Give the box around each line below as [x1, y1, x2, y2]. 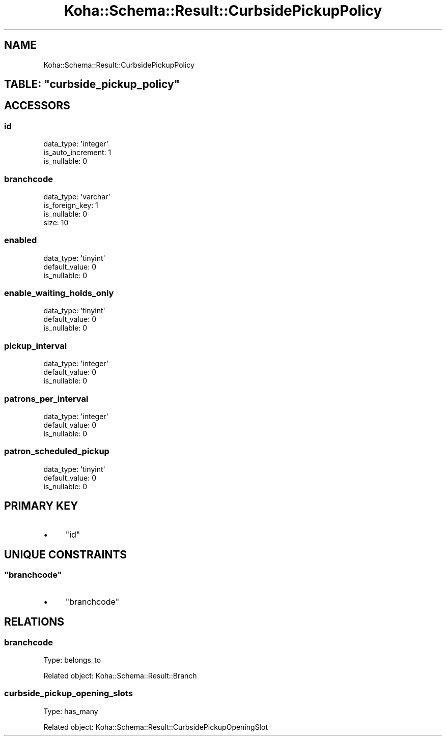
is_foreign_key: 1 [43, 200, 98, 210]
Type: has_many [43, 706, 98, 716]
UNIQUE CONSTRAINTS [4, 548, 127, 561]
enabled [4, 235, 37, 246]
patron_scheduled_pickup [4, 446, 109, 457]
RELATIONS [4, 615, 65, 629]
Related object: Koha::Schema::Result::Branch [43, 671, 197, 680]
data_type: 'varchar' [43, 192, 110, 201]
